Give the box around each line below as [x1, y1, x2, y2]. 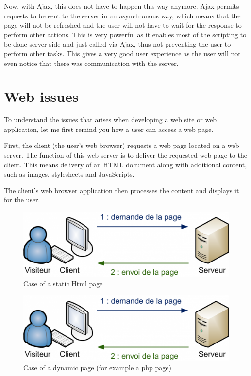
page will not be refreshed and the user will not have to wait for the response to [4, 20, 242, 30]
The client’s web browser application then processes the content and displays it [4, 185, 239, 195]
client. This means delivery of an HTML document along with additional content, [4, 159, 247, 169]
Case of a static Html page [23, 278, 103, 289]
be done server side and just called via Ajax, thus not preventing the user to [4, 39, 231, 49]
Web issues [4, 86, 79, 106]
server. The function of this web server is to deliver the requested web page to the [4, 150, 248, 160]
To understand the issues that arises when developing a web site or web [4, 114, 217, 125]
